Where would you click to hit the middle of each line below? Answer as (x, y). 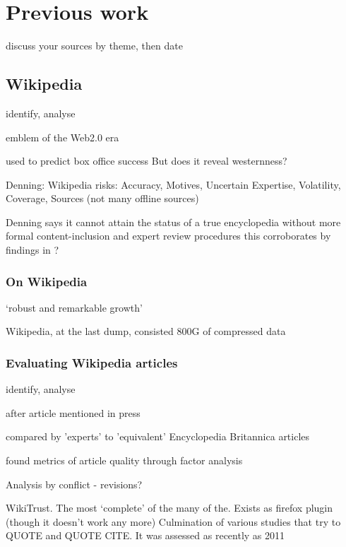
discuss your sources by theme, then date (94, 46)
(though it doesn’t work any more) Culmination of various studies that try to (173, 521)
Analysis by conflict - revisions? (74, 484)
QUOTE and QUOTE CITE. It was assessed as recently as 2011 (145, 535)
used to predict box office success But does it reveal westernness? (147, 161)
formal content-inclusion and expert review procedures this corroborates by (168, 236)
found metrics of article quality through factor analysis (124, 460)
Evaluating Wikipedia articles (92, 363)
